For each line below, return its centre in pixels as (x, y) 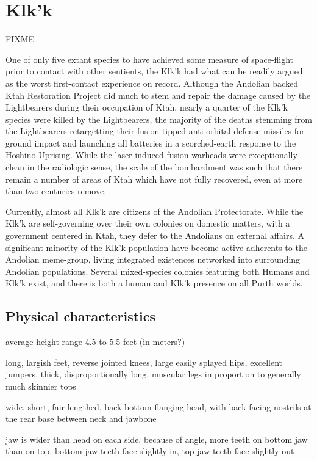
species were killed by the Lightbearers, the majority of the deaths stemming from (159, 119)
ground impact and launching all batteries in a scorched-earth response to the (151, 143)
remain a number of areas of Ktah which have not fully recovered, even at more (154, 179)
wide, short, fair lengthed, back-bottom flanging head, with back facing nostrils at (158, 406)
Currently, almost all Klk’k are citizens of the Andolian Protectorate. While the (155, 211)
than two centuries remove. (56, 191)
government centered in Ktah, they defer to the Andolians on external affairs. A (155, 235)
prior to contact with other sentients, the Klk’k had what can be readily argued (154, 71)
